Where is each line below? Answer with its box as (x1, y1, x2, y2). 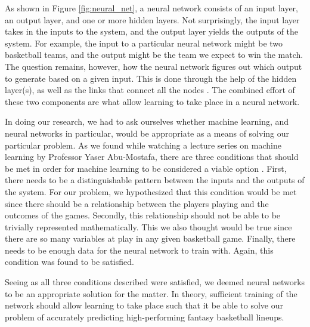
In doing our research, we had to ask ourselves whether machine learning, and (5, 115, 289, 128)
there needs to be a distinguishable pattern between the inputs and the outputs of (5, 174, 305, 186)
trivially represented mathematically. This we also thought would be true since (5, 220, 292, 233)
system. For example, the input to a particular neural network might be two (5, 36, 283, 49)
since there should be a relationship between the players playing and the (5, 197, 269, 209)
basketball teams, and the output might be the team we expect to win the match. (5, 48, 303, 61)
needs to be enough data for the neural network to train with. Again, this (5, 243, 274, 256)
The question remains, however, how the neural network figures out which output (5, 60, 302, 72)
